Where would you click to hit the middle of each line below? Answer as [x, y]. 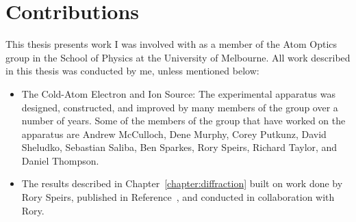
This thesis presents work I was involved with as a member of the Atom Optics [171, 44]
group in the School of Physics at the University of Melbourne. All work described [178, 57]
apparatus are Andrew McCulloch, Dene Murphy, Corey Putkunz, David [174, 134]
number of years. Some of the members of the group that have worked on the [183, 121]
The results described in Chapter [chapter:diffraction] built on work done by [182, 183]
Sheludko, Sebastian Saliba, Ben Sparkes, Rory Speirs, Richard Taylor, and [179, 147]
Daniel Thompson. [60, 160]
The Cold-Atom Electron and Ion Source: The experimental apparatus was [179, 93]
